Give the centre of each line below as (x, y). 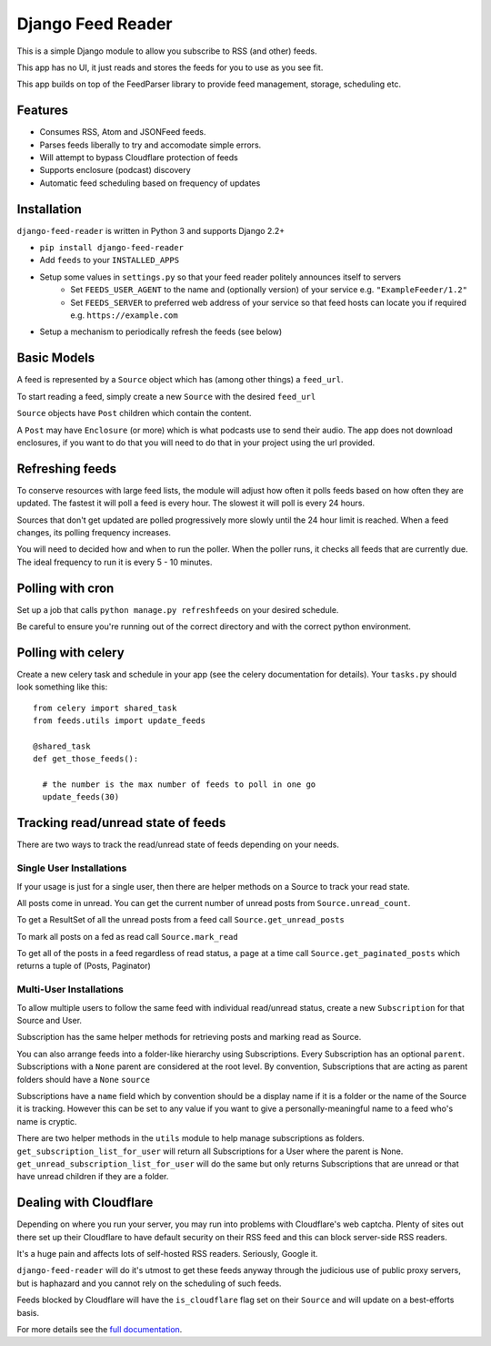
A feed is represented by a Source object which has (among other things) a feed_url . (180, 380)
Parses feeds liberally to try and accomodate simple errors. (150, 145)
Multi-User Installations (70, 990)
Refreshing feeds (67, 469)
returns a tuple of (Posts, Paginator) (84, 966)
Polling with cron (65, 588)
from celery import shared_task (105, 708)
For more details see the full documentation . (100, 1329)
